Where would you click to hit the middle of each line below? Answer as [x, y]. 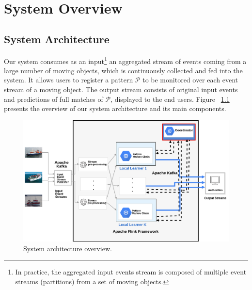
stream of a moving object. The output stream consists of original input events [121, 89]
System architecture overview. [68, 248]
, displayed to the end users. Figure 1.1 [170, 99]
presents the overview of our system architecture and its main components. [115, 108]
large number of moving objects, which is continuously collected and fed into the [123, 70]
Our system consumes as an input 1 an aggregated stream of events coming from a [125, 60]
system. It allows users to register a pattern [69, 80]
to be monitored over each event [190, 80]
